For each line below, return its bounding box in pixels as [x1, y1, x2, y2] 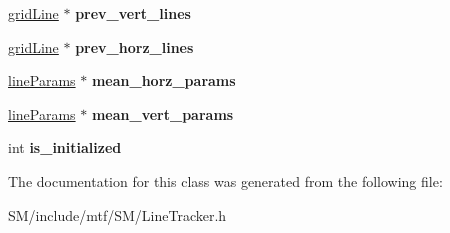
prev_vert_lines [75, 3, 191, 23]
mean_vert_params [91, 103, 234, 124]
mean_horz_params [91, 70, 236, 91]
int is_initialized [8, 137, 122, 158]
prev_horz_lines [75, 36, 194, 57]
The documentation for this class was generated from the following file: [8, 170, 443, 191]
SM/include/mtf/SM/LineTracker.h [8, 204, 227, 225]
